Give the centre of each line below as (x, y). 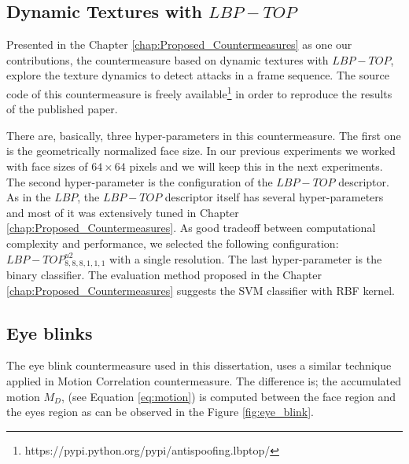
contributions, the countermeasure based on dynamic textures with (168, 59)
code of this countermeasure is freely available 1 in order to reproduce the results (199, 92)
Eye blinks (50, 332)
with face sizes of (47, 166)
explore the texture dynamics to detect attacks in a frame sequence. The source (198, 75)
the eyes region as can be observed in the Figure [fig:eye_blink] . (160, 412)
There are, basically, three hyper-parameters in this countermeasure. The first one (204, 135)
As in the (29, 197)
